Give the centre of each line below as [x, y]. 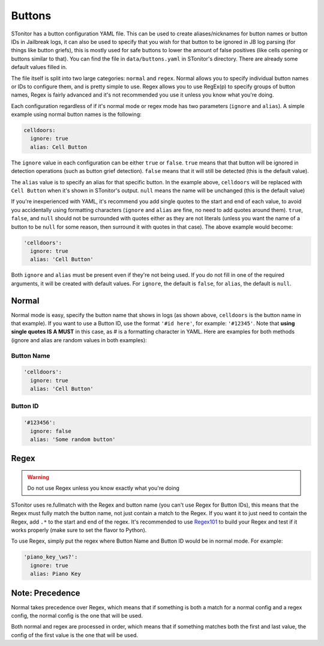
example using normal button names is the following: [76, 115]
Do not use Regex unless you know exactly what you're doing [103, 488]
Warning [38, 477]
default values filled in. [39, 67]
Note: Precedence [46, 593]
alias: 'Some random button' [73, 439]
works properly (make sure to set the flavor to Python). [79, 530]
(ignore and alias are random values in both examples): [79, 340]
